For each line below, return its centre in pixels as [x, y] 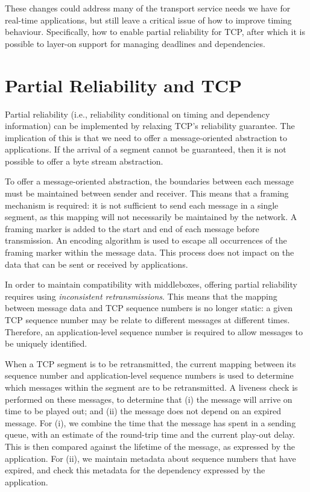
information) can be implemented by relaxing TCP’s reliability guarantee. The [150, 126]
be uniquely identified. [46, 343]
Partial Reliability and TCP [124, 85]
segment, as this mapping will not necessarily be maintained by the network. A [151, 217]
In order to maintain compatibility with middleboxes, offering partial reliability [151, 284]
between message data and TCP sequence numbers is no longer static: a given [149, 308]
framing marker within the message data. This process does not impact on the [150, 252]
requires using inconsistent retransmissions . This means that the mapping [141, 296]
